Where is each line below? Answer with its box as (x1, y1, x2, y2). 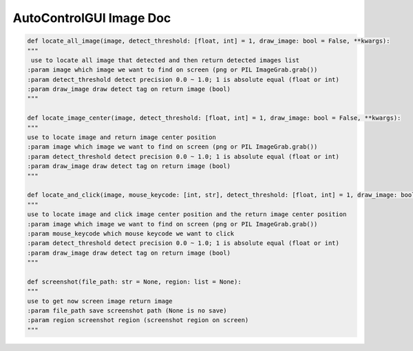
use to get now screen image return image (27, 297, 173, 305)
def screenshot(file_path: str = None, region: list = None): (27, 277, 242, 286)
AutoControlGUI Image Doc (12, 10, 171, 25)
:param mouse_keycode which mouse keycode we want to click (27, 229, 235, 237)
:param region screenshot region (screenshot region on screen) (27, 317, 249, 324)
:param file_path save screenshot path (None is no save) (27, 307, 227, 315)
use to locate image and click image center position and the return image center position (27, 211, 347, 218)
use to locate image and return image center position (27, 134, 216, 141)
